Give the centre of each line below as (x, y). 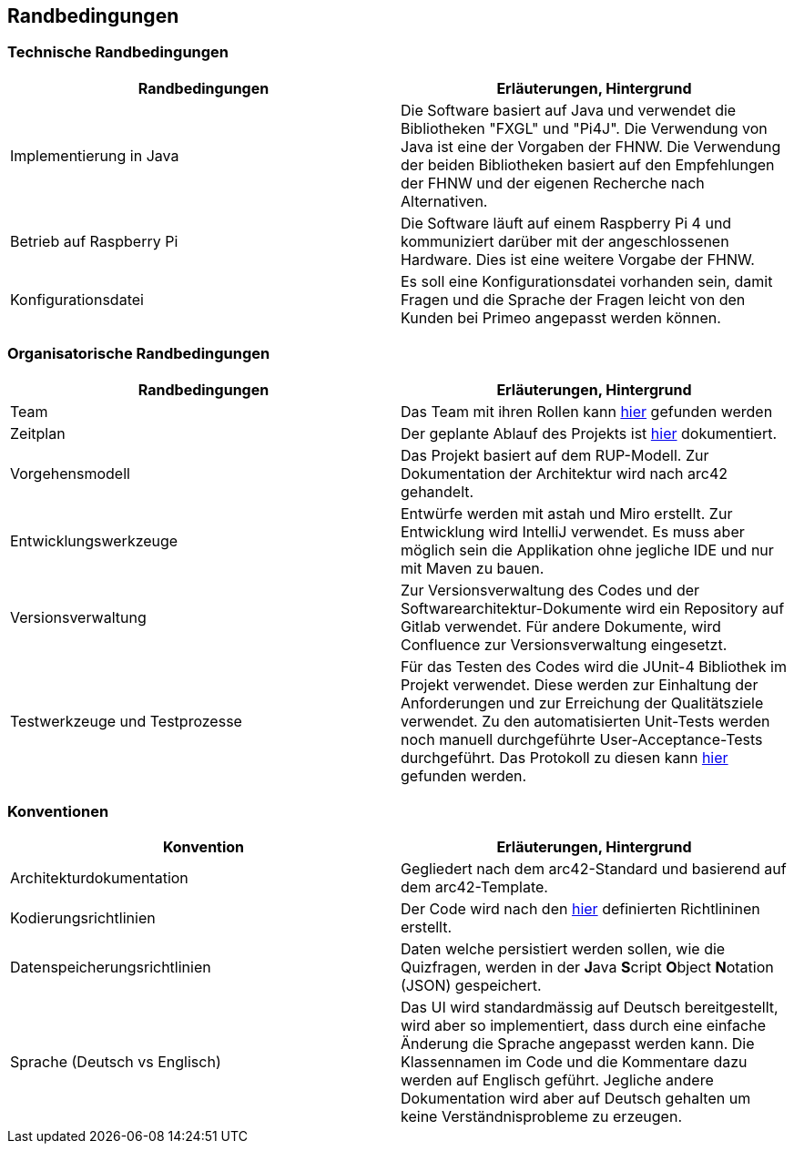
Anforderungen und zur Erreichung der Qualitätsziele (582, 703)
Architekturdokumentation (99, 878)
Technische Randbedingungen (118, 52)
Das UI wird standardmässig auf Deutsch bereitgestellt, (590, 1008)
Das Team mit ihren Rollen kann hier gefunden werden (587, 411)
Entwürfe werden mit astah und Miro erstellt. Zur (567, 513)
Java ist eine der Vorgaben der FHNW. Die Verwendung (591, 146)
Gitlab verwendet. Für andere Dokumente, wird (561, 626)
